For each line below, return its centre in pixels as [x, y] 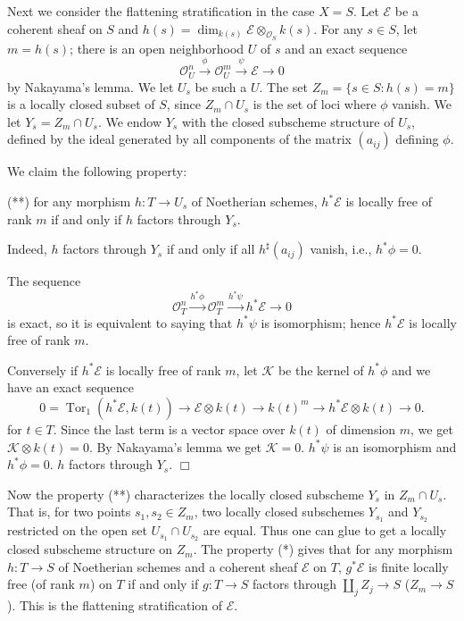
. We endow [130, 121]
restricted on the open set [77, 530]
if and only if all [211, 249]
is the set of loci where [315, 104]
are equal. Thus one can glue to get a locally [325, 530]
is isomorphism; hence [321, 322]
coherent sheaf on [55, 28]
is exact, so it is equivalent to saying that [120, 322]
